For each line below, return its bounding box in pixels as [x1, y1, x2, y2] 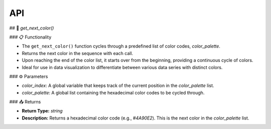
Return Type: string [22, 108, 63, 114]
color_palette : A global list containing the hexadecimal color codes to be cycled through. [22, 89, 205, 95]
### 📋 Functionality [9, 34, 52, 40]
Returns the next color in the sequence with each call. [22, 50, 133, 56]
